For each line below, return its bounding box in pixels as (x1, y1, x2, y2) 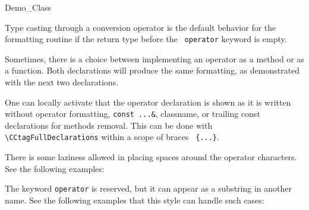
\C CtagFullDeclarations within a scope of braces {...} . (5, 131, 219, 143)
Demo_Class (5, 1, 52, 13)
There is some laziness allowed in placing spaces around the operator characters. (5, 151, 297, 163)
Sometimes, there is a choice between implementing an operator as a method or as (5, 52, 304, 65)
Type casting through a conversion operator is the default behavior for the (5, 21, 276, 33)
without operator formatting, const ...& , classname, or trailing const (5, 107, 260, 120)
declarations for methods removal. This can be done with (5, 119, 213, 131)
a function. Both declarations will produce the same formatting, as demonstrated (5, 64, 300, 77)
